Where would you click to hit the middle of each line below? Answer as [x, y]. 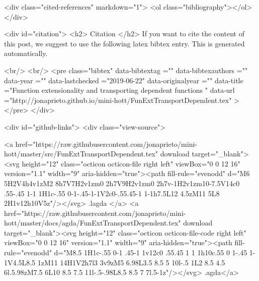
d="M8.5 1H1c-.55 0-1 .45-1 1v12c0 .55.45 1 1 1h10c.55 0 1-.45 [151, 252]
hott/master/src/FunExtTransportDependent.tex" [81, 154]
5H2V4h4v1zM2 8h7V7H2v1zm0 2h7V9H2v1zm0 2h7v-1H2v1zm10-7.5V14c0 [122, 183]
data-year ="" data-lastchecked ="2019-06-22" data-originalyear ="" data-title [124, 80]
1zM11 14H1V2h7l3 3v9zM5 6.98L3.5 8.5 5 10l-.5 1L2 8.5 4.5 [131, 262]
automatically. [26, 53]
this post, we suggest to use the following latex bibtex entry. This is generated [124, 43]
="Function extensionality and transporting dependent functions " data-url [119, 90]
